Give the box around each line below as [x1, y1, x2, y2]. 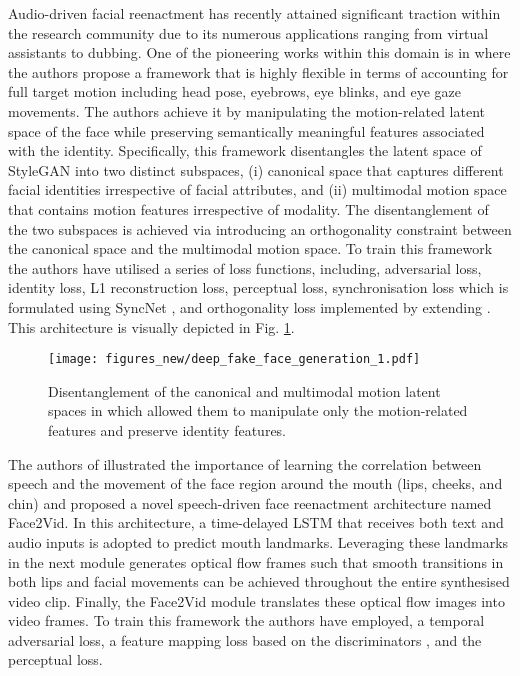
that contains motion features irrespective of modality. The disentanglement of [8, 198, 489, 219]
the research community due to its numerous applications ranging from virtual [8, 22, 489, 43]
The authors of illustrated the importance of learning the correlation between [8, 453, 482, 474]
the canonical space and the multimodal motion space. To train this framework [8, 238, 493, 259]
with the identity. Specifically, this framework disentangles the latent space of [8, 140, 482, 161]
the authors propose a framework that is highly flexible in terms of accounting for [8, 61, 509, 82]
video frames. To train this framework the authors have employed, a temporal [8, 610, 485, 631]
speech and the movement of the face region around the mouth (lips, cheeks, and [8, 473, 503, 494]
